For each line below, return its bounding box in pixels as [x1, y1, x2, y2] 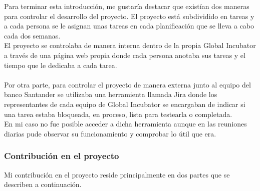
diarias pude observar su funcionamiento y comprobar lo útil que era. [4, 128, 216, 138]
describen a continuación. [4, 179, 82, 189]
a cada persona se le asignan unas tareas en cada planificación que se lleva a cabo [4, 20, 254, 31]
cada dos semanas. [4, 30, 61, 40]
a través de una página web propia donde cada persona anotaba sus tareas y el [4, 49, 245, 60]
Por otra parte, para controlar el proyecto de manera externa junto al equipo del [4, 79, 251, 89]
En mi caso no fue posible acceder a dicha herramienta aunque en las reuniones [4, 118, 247, 129]
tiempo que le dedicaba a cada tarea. [4, 59, 117, 70]
